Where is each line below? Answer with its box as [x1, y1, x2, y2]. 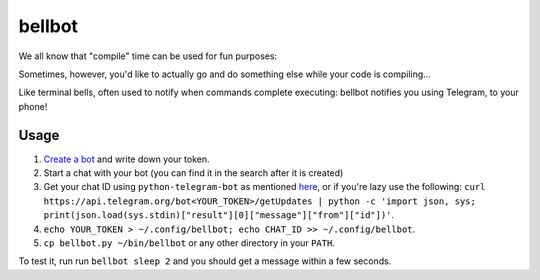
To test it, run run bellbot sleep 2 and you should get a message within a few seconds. [18, 255, 392, 267]
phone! [18, 100, 48, 112]
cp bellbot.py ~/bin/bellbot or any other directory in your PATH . [43, 236, 335, 249]
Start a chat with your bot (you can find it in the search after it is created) [43, 167, 344, 179]
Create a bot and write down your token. [43, 153, 210, 165]
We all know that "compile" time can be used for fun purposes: [18, 50, 278, 62]
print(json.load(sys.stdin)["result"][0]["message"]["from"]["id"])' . [43, 209, 395, 221]
